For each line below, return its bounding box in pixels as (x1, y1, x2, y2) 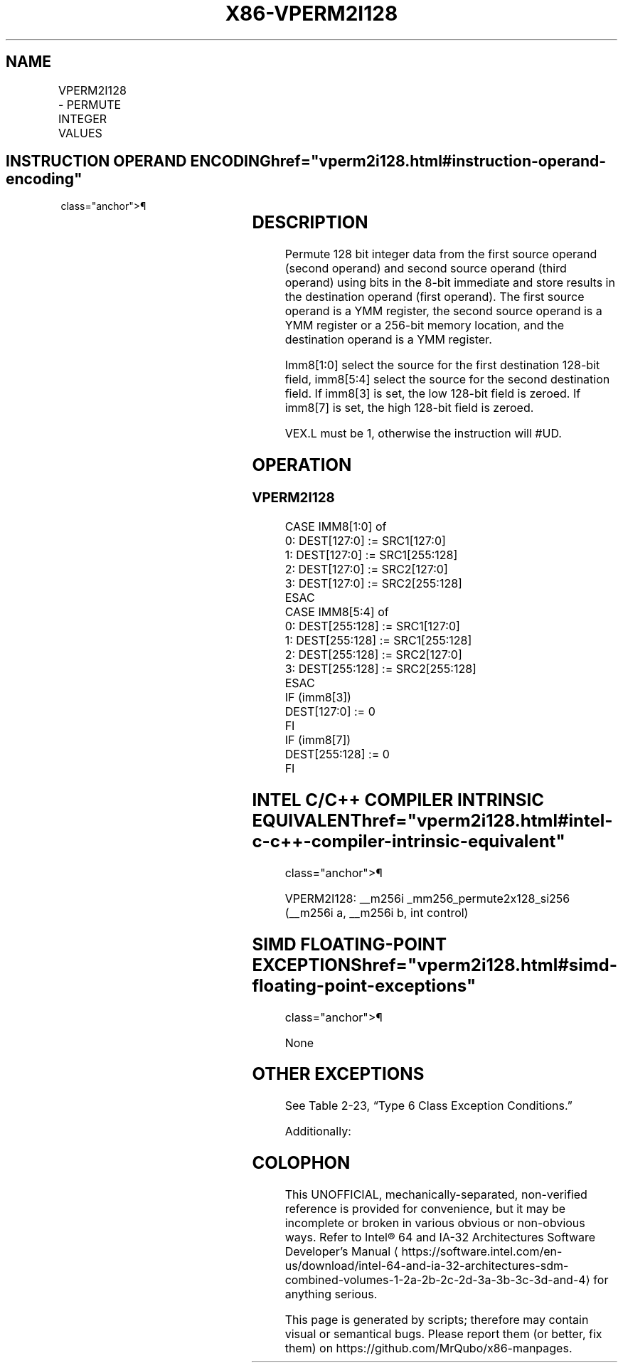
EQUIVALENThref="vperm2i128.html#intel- (252, 810, 613, 831)
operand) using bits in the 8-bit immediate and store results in (284, 275, 615, 290)
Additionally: (284, 1124, 351, 1139)
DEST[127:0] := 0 (284, 704, 376, 719)
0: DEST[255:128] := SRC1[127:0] (284, 618, 460, 633)
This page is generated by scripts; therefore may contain (284, 1313, 589, 1327)
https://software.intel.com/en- (401, 1244, 563, 1259)
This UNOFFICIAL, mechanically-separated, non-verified (284, 1187, 587, 1202)
